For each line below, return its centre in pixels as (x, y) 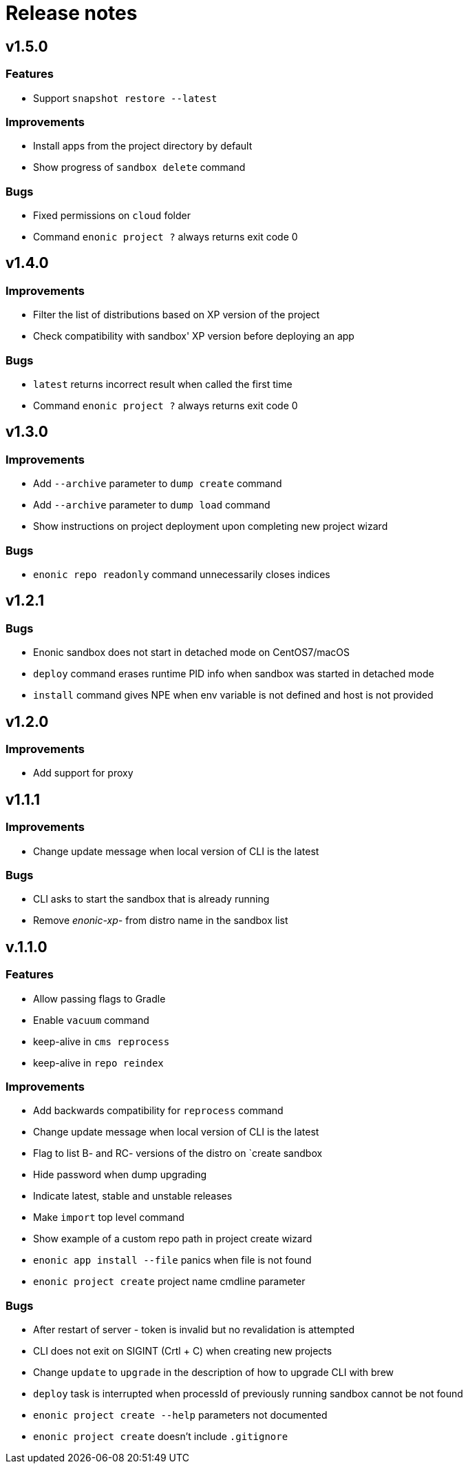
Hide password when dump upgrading (120, 1175)
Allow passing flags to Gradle (99, 998)
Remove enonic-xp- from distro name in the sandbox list (161, 921)
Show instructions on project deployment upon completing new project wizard (211, 526)
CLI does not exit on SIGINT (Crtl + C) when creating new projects (183, 1351)
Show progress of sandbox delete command (139, 167)
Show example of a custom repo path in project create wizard (173, 1239)
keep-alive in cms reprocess (102, 1041)
